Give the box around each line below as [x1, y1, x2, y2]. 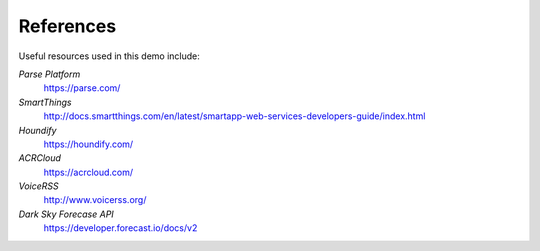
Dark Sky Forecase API [18, 208, 114, 220]
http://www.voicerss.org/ [43, 194, 147, 206]
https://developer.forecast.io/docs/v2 [43, 222, 198, 234]
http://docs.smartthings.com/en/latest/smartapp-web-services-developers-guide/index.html [43, 110, 426, 122]
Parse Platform [18, 68, 81, 80]
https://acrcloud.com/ [43, 166, 134, 178]
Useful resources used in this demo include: [18, 50, 200, 62]
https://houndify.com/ [43, 138, 134, 150]
